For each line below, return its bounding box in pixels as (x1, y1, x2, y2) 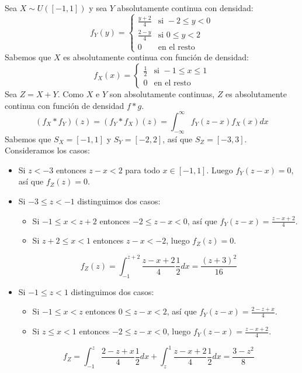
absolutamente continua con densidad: (117, 2, 254, 13)
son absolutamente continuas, (109, 88, 215, 100)
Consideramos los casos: (5, 144, 90, 156)
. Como (57, 88, 84, 100)
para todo (125, 163, 160, 176)
